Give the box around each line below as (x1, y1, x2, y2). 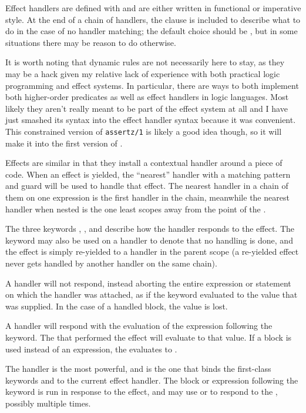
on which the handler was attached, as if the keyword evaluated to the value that (5, 288, 298, 301)
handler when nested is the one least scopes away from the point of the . (5, 202, 266, 215)
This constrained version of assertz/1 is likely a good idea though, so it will (5, 125, 282, 137)
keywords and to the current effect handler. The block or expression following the (5, 374, 298, 386)
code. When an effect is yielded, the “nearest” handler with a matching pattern (5, 168, 291, 180)
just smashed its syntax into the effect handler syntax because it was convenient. (5, 114, 296, 126)
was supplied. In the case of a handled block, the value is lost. (5, 299, 228, 312)
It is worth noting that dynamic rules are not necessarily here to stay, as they (5, 56, 285, 68)
